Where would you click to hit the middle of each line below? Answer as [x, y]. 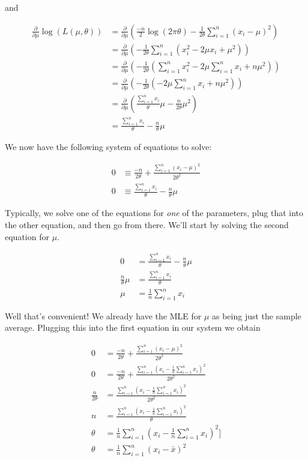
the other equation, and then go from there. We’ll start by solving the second [147, 224]
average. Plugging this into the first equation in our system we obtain [133, 327]
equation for [27, 236]
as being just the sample [257, 315]
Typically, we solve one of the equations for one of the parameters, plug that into [154, 213]
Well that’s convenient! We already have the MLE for [103, 315]
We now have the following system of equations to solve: [108, 147]
